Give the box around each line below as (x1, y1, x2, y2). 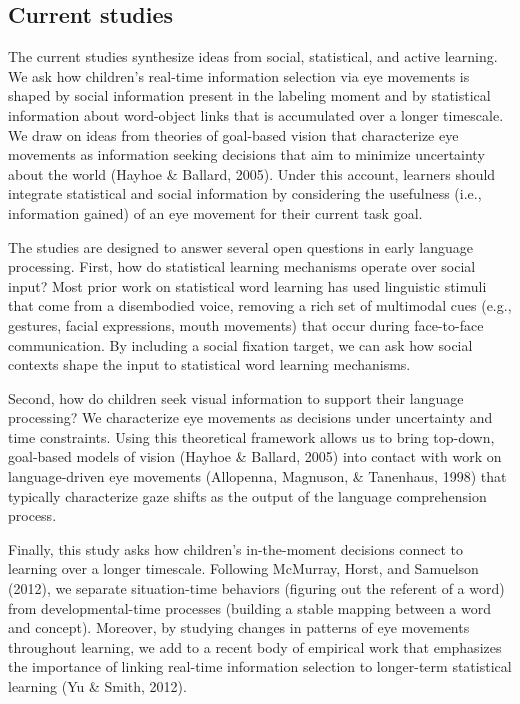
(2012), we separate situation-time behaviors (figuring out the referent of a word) (8, 578, 505, 599)
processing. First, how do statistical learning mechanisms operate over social (8, 256, 476, 277)
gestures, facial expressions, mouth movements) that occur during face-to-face (8, 314, 484, 335)
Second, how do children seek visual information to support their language (8, 387, 464, 408)
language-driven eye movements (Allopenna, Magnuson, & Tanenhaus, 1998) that (8, 466, 507, 487)
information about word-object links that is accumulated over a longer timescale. (8, 104, 504, 125)
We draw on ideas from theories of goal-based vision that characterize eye (8, 124, 459, 145)
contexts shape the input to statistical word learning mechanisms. (8, 354, 411, 375)
